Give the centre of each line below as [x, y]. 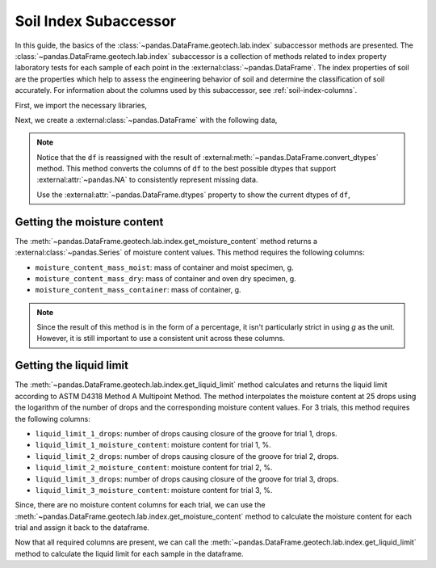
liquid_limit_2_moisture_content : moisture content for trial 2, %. [154, 468]
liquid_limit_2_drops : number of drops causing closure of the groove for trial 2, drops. [187, 456]
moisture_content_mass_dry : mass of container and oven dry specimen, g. [166, 278]
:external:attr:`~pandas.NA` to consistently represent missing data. [147, 180]
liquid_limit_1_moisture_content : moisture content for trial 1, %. [153, 445]
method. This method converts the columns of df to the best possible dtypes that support [187, 169]
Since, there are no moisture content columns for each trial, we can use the [140, 505]
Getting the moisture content [89, 222]
